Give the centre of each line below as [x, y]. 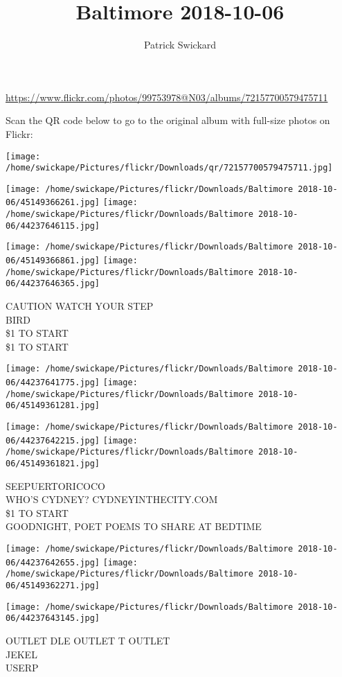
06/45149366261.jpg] [53, 203]
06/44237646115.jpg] [53, 226]
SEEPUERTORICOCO [55, 485]
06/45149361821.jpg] [53, 464]
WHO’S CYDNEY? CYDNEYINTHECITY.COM [112, 499]
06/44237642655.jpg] [53, 562]
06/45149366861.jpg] [53, 261]
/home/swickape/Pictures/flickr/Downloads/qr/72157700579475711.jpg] [169, 168]
